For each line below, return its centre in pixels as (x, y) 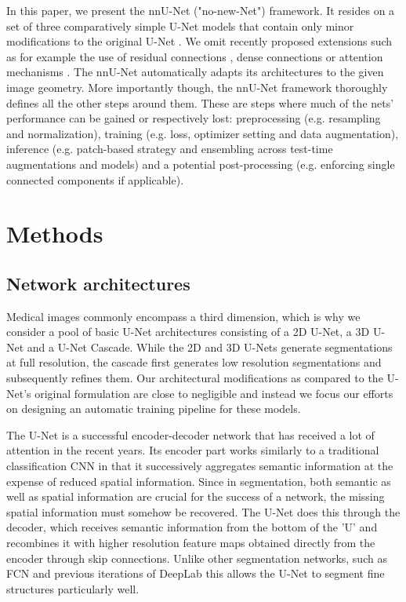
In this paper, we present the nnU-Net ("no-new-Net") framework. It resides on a (201, 10)
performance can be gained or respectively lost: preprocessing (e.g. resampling (194, 118)
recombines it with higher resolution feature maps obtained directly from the (191, 543)
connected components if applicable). (95, 179)
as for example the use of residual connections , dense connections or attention (195, 56)
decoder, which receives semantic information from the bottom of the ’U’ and (192, 527)
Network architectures (98, 283)
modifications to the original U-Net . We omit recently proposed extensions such (199, 41)
